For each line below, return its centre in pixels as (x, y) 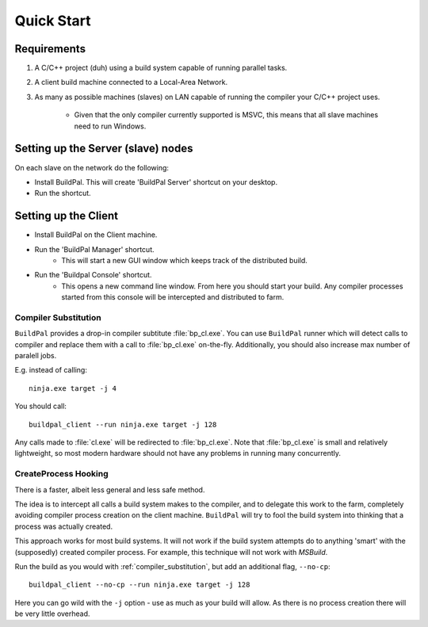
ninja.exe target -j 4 (73, 388)
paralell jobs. (36, 356)
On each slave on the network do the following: (92, 167)
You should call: (41, 406)
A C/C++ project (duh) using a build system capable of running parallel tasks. (161, 68)
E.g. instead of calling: (51, 370)
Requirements (50, 49)
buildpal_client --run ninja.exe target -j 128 (123, 424)
